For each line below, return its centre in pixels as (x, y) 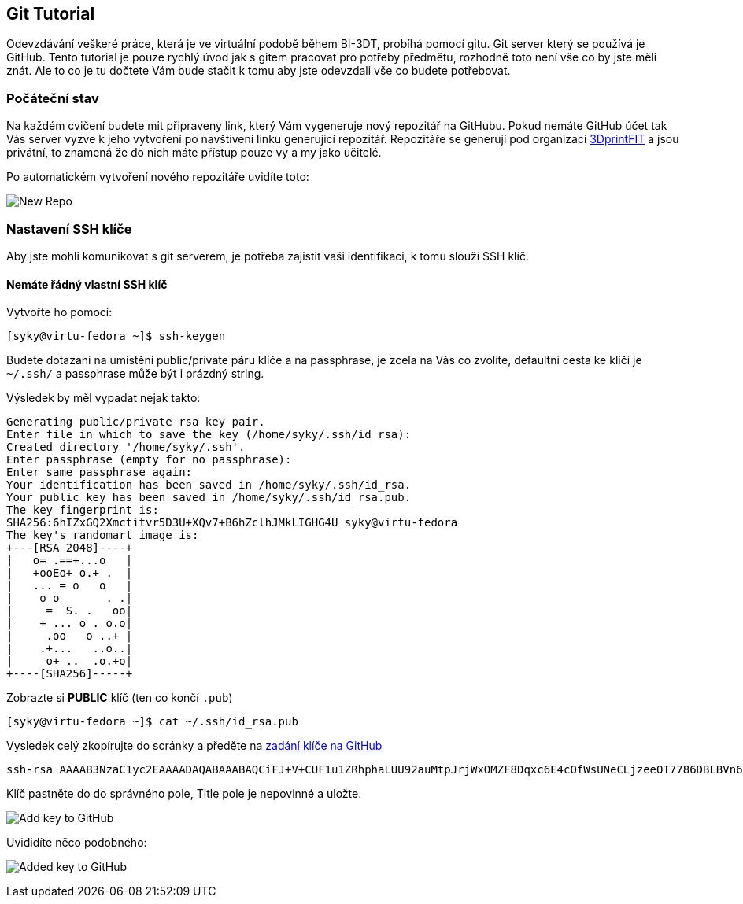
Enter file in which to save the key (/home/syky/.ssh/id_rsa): (209, 435)
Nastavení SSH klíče (69, 229)
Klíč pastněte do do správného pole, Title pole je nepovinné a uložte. (184, 794)
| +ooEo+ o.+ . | (70, 573)
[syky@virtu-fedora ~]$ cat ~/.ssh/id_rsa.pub (152, 722)
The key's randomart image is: (103, 535)
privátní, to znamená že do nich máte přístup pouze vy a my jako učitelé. (194, 153)
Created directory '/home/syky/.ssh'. (126, 447)
